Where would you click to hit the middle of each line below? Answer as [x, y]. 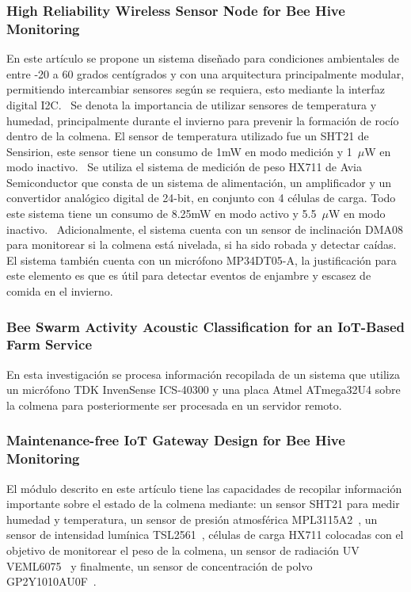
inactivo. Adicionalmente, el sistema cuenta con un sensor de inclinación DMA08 [205, 229]
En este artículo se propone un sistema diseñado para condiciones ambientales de [203, 58]
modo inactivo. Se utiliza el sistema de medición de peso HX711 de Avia [184, 167]
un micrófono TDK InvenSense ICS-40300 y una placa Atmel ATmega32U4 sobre [204, 390]
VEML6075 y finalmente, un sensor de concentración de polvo [160, 565]
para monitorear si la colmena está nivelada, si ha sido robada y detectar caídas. [202, 244]
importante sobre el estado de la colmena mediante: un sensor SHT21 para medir [203, 504]
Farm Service [49, 344]
